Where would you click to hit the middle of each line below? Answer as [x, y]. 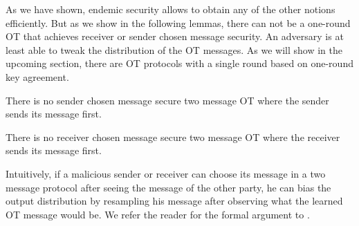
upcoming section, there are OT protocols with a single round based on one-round [179, 63]
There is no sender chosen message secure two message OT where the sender [167, 100]
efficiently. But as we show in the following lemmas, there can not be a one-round [178, 22]
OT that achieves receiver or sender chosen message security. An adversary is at [175, 36]
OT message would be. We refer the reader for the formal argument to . [158, 214]
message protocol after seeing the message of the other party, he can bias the [168, 187]
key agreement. [37, 76]
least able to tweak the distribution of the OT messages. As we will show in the [174, 49]
